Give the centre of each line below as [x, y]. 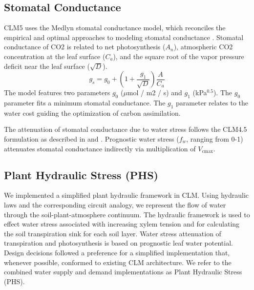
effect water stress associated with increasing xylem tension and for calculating [122, 224]
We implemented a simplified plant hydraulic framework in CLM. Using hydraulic [127, 195]
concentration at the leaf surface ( [55, 56]
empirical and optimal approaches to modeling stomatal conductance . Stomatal [124, 37]
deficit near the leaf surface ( [47, 66]
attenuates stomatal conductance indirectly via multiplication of [100, 148]
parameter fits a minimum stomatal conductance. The [85, 102]
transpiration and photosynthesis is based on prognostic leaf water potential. [118, 243]
